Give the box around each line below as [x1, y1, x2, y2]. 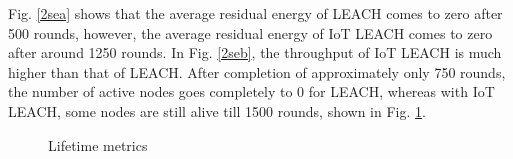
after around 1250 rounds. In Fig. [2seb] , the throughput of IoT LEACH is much [8, 42, 502, 63]
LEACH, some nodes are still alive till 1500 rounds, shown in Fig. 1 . [8, 100, 426, 121]
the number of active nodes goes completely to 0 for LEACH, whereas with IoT [8, 81, 495, 102]
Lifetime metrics [48, 134, 148, 155]
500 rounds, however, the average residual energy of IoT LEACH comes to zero [8, 22, 493, 43]
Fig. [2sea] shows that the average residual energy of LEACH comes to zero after [8, 3, 503, 23]
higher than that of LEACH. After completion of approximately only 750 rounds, [8, 61, 506, 82]
